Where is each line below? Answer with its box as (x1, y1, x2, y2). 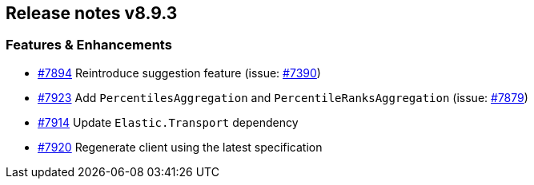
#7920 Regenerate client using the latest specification (38, 140, 323, 154)
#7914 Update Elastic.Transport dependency (38, 115, 299, 129)
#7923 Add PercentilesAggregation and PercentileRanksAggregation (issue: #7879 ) (38, 90, 528, 104)
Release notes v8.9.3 (6, 3, 178, 23)
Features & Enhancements (6, 37, 172, 53)
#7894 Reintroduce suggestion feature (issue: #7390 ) (38, 65, 321, 80)
